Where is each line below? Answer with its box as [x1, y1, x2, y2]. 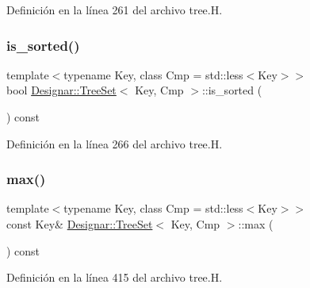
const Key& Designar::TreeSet [6, 216, 153, 232]
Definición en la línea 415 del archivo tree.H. [6, 269, 223, 286]
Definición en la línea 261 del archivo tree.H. [6, 2, 223, 17]
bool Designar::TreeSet [6, 82, 117, 98]
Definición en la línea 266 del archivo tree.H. [6, 135, 223, 152]
